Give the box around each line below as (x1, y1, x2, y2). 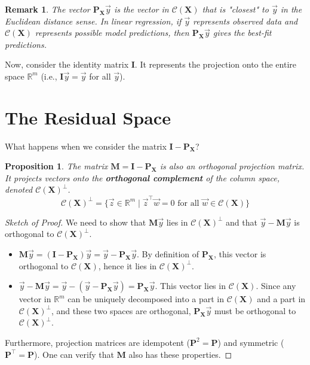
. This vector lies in (155, 279, 226, 292)
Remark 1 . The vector (5, 3, 90, 15)
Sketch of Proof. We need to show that (5, 215, 146, 228)
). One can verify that (34, 348, 114, 360)
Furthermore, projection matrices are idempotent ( (5, 336, 191, 348)
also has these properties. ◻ (128, 348, 232, 360)
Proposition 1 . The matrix (5, 160, 108, 172)
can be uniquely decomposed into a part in (67, 293, 225, 305)
